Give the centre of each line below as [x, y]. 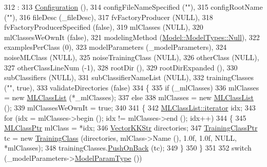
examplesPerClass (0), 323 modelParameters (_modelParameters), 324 [116, 47]
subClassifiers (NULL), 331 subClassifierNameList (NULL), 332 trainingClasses [129, 77]
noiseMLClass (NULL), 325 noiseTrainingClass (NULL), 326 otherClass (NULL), [132, 57]
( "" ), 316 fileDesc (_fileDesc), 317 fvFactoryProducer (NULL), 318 [109, 17]
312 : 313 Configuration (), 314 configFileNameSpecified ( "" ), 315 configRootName [133, 7]
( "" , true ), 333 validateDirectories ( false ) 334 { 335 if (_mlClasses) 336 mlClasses [132, 87]
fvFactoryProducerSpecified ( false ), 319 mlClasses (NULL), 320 [104, 27]
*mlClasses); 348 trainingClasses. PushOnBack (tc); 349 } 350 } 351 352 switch [128, 148]
